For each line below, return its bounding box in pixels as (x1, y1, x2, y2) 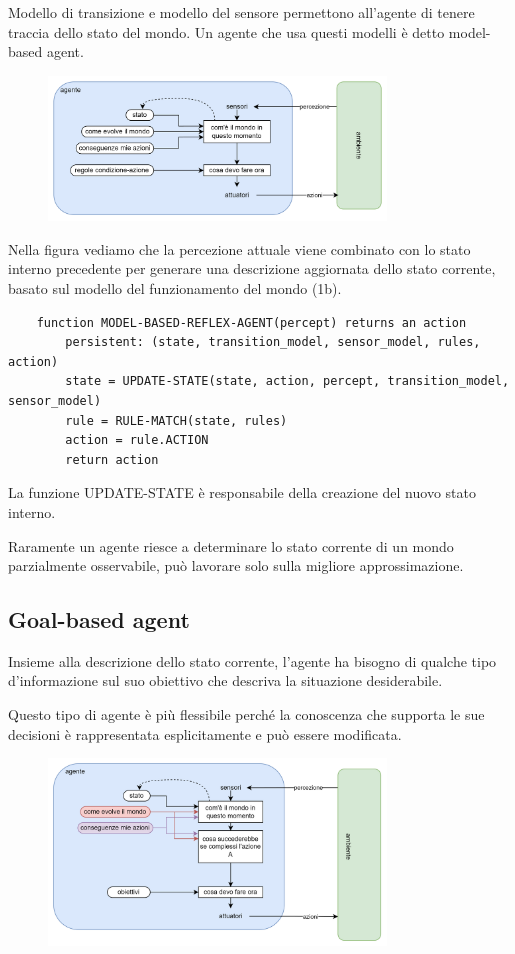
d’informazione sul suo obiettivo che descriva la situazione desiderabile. (8, 670, 443, 691)
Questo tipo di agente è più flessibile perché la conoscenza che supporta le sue (8, 704, 485, 725)
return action (65, 452, 159, 467)
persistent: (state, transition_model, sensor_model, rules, (65, 335, 481, 350)
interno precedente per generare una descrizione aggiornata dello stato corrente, (8, 258, 496, 279)
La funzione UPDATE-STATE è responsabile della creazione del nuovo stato (8, 482, 476, 503)
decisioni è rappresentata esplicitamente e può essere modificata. (8, 723, 402, 744)
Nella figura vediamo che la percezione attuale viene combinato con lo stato (8, 238, 471, 259)
